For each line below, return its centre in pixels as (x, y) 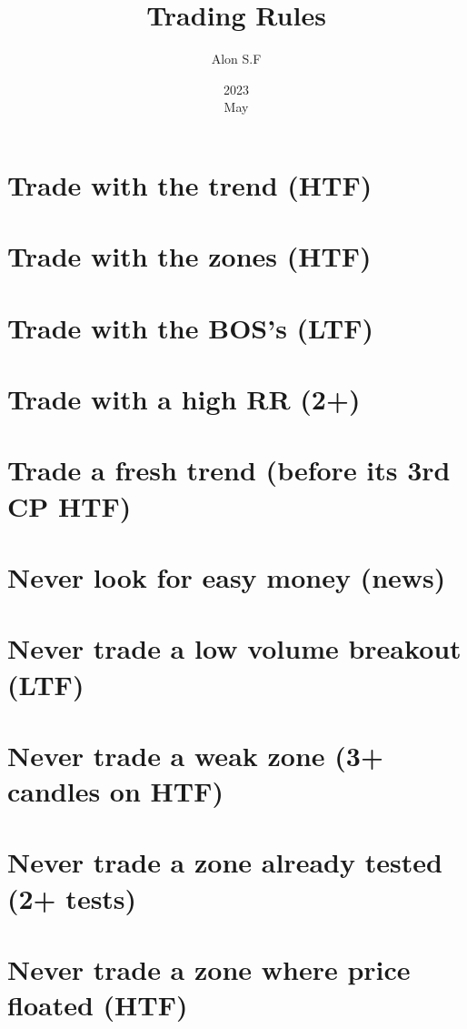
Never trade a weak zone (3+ (195, 755)
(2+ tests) (72, 898)
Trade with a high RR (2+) (184, 399)
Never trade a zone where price (209, 969)
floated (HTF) (98, 1005)
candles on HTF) (115, 791)
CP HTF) (70, 505)
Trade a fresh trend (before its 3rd (229, 470)
